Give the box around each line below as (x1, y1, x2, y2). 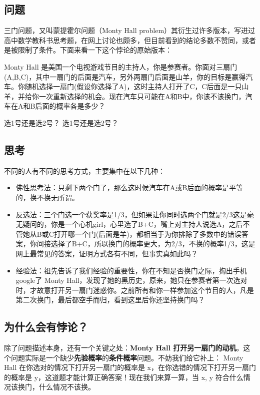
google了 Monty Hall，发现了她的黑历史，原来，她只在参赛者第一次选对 (15, 275, 247, 285)
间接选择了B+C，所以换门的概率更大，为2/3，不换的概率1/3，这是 (36, 238, 255, 249)
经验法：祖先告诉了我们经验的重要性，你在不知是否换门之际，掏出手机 (15, 265, 247, 275)
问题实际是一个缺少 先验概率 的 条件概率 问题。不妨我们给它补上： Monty (10, 352, 243, 362)
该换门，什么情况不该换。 (10, 381, 95, 392)
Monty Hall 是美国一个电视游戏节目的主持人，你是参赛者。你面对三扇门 (4, 61, 237, 72)
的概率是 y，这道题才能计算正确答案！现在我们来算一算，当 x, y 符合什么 (4, 371, 243, 382)
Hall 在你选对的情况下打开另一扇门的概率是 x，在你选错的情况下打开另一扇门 (4, 362, 256, 372)
